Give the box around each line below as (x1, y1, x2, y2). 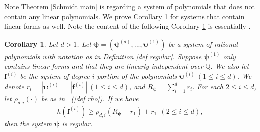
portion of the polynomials (97, 71, 177, 81)
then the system (4, 118, 52, 128)
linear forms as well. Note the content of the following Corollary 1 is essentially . (4, 21, 251, 31)
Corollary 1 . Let (4, 38, 58, 49)
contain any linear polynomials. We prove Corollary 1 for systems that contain (4, 11, 245, 21)
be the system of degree (20, 71, 90, 81)
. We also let (210, 61, 249, 71)
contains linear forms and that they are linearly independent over (4, 61, 203, 71)
